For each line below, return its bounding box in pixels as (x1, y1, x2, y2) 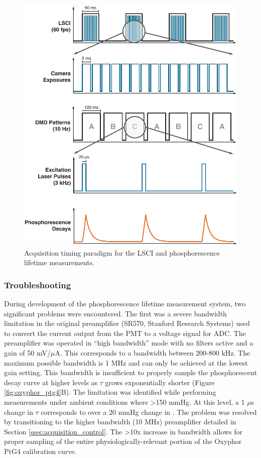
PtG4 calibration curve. (4, 445, 77, 456)
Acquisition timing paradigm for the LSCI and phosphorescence (24, 247, 220, 258)
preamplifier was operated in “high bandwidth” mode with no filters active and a (4, 337, 253, 348)
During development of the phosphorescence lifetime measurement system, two (4, 298, 246, 309)
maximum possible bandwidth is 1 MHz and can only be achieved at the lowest (4, 357, 248, 368)
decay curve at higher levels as (4, 377, 98, 387)
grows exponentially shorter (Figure (105, 377, 215, 387)
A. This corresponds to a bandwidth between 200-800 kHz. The (55, 348, 250, 358)
